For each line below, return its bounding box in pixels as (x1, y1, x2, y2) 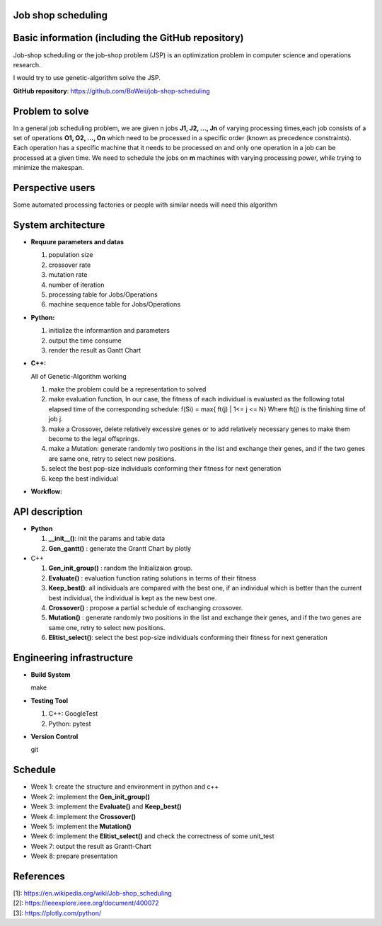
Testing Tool (30, 696, 69, 704)
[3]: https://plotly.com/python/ (13, 908, 102, 917)
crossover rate (48, 261, 91, 269)
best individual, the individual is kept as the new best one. (48, 593, 217, 602)
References (13, 870, 65, 882)
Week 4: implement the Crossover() (30, 812, 137, 821)
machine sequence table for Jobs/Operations (48, 300, 181, 309)
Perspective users (13, 181, 95, 194)
